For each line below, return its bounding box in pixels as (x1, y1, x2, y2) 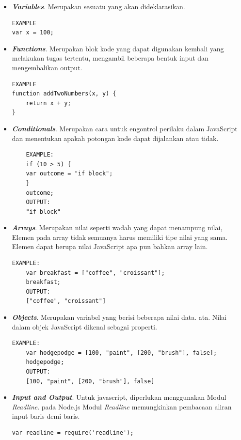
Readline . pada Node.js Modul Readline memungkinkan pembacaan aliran (12, 401, 232, 411)
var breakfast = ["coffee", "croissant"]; (26, 269, 165, 276)
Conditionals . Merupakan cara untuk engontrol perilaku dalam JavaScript (12, 123, 238, 133)
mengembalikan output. (12, 62, 82, 72)
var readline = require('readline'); (12, 429, 134, 436)
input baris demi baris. (12, 411, 80, 421)
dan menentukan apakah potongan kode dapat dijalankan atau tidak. (12, 133, 219, 143)
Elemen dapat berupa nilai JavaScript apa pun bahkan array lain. (12, 241, 208, 251)
